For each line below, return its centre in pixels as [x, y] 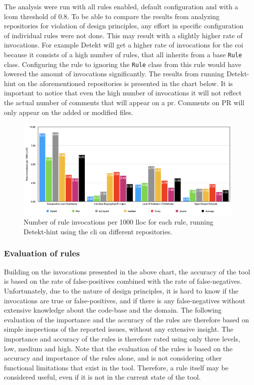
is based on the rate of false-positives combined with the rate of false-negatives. [123, 281]
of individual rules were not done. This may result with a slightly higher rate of [123, 35]
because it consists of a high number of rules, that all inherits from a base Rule [123, 54]
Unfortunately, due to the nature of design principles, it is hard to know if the [121, 290]
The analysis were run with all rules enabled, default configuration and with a [121, 6]
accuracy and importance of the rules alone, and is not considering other [113, 358]
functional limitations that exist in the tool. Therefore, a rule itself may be [116, 367]
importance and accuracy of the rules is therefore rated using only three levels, [122, 338]
